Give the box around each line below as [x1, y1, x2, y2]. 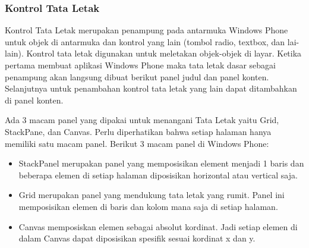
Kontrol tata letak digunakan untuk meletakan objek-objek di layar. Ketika [26, 47, 302, 59]
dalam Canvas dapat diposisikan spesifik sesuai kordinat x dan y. [18, 232, 256, 244]
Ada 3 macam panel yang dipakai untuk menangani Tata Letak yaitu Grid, [5, 114, 279, 126]
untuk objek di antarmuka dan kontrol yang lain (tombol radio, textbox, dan [5, 35, 285, 48]
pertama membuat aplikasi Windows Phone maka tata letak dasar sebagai [5, 59, 276, 71]
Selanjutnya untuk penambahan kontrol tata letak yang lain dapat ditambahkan [5, 82, 297, 95]
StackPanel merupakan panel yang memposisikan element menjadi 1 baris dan [18, 157, 304, 169]
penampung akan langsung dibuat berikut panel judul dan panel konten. [5, 70, 269, 83]
